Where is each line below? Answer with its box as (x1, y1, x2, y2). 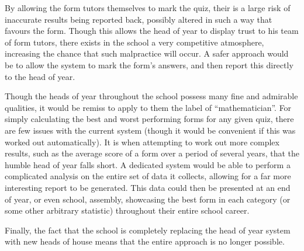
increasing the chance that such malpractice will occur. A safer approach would (5, 47, 289, 60)
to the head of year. (5, 70, 75, 82)
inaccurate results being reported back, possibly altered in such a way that (5, 13, 272, 25)
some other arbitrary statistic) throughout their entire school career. (5, 204, 250, 217)
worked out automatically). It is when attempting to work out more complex (5, 135, 279, 148)
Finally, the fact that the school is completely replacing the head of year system (5, 224, 291, 236)
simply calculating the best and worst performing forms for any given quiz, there (5, 113, 294, 125)
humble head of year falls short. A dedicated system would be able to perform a (5, 158, 291, 170)
